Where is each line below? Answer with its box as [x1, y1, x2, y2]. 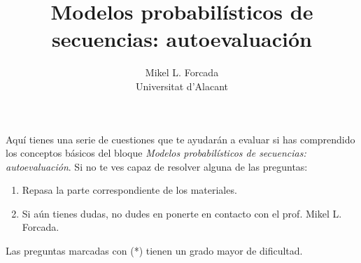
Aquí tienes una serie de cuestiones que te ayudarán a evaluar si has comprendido [6, 131, 355, 146]
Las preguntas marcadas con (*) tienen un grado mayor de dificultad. [6, 243, 303, 258]
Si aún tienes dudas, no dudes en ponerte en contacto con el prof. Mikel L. [22, 206, 342, 220]
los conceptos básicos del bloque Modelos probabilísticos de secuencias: [6, 145, 306, 160]
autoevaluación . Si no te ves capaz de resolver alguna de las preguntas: [6, 159, 308, 173]
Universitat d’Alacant [136, 78, 228, 93]
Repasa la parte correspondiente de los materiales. [22, 183, 237, 197]
